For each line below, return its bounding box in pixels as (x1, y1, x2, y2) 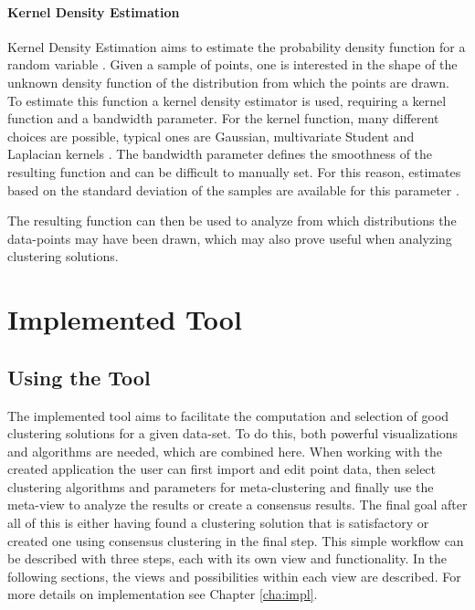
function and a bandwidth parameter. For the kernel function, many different (7, 109, 439, 128)
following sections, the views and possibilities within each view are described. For (7, 566, 461, 585)
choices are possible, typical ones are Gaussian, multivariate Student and (7, 126, 415, 145)
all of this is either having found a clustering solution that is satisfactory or (7, 513, 429, 532)
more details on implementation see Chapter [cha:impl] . (7, 584, 318, 604)
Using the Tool (7, 363, 151, 391)
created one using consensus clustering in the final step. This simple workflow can (7, 531, 464, 550)
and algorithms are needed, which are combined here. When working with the (7, 441, 442, 460)
